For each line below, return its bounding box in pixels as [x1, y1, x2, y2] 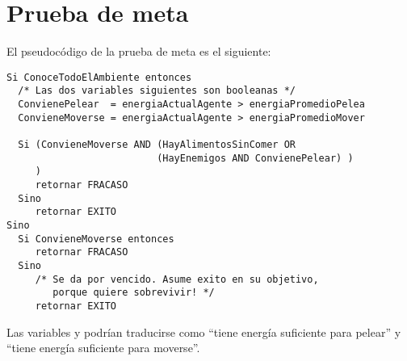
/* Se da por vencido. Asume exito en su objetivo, [35, 273, 319, 285]
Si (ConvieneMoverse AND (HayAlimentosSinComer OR [18, 139, 296, 150]
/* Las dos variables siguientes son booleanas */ [18, 85, 296, 97]
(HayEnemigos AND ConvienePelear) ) [157, 152, 354, 164]
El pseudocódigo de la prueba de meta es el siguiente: [6, 43, 271, 60]
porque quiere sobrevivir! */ [52, 287, 215, 299]
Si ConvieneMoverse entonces [18, 233, 174, 245]
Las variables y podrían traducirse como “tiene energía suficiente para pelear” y [6, 323, 401, 340]
